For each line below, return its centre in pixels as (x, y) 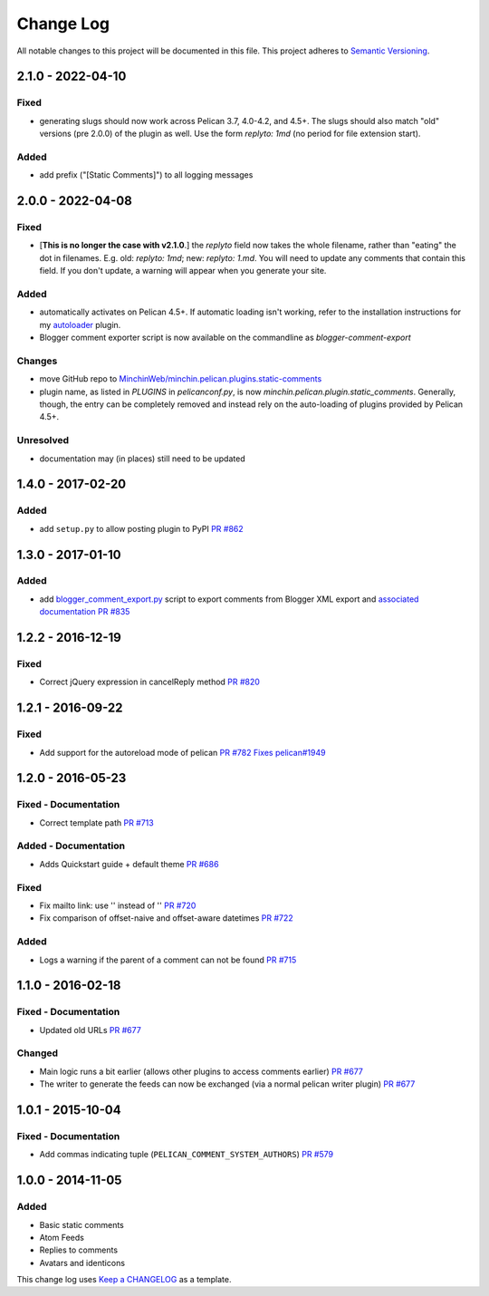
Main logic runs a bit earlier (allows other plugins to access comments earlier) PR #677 (201, 1071)
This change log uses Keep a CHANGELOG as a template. (124, 1280)
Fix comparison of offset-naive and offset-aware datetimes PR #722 (166, 918)
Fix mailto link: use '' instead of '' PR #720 (118, 905)
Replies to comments (78, 1250)
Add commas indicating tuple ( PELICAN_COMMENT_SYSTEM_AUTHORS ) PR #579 (187, 1155)
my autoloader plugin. (80, 324)
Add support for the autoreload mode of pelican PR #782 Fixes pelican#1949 (182, 752)
